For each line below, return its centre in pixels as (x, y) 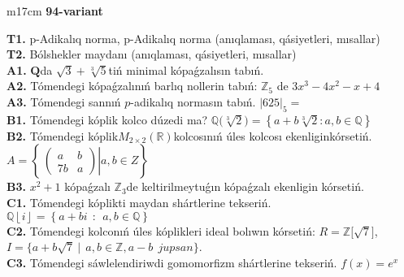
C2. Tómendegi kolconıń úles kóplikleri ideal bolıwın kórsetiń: (161, 230)
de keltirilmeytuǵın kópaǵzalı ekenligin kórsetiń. (245, 186)
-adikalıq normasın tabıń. (193, 101)
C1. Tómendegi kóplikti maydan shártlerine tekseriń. (139, 202)
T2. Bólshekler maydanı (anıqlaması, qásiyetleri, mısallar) (152, 54)
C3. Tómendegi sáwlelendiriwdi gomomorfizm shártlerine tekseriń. (172, 262)
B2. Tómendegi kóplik (63, 135)
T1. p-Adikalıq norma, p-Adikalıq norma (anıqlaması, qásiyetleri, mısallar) (193, 38)
